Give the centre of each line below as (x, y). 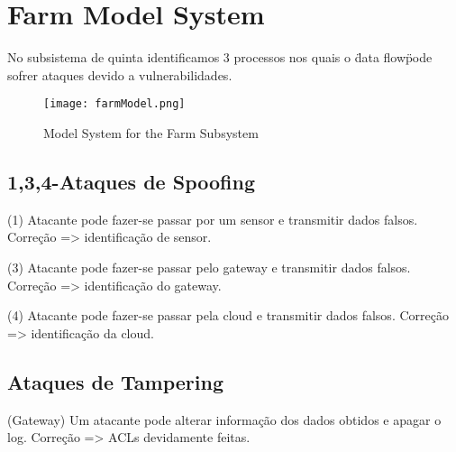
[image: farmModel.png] (114, 104)
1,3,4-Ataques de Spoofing (131, 181)
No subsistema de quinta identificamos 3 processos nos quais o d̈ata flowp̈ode (220, 57)
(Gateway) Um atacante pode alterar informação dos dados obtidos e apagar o (224, 419)
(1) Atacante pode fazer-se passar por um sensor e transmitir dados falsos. (213, 219)
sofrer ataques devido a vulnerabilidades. (120, 74)
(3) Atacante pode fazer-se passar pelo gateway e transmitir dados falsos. (209, 267)
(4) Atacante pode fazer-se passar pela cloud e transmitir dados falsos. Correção (228, 315)
